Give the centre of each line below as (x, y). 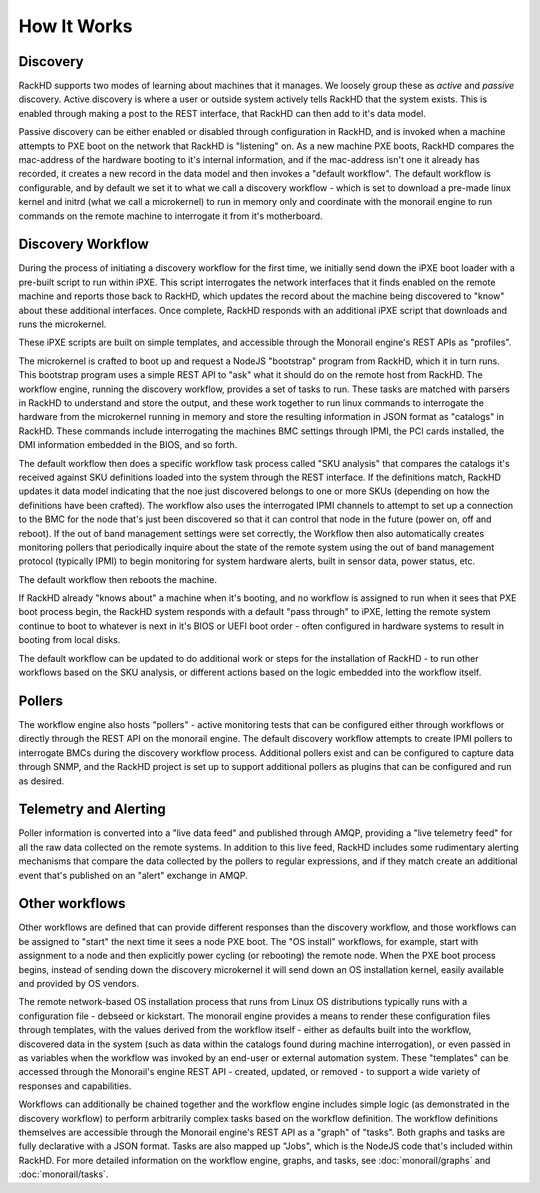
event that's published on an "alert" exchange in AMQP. (133, 875)
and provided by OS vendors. (79, 984)
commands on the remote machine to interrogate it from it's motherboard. (171, 216)
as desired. (41, 781)
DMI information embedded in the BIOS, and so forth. (128, 445)
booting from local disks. (69, 640)
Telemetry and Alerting (92, 809)
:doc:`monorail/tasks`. (63, 1174)
